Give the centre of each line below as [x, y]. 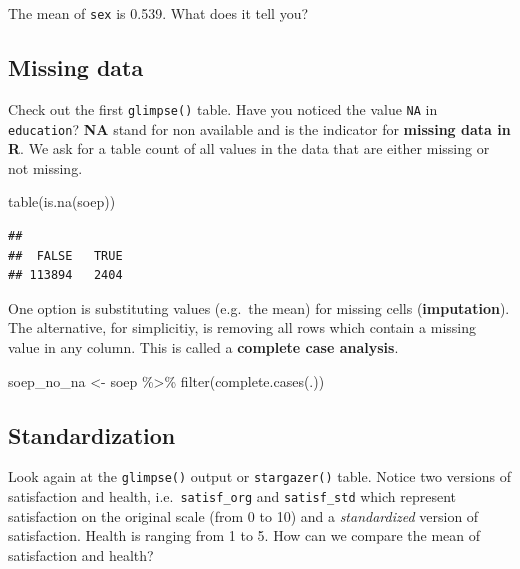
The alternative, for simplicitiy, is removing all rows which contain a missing [242, 327]
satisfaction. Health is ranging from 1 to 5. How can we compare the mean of [244, 535]
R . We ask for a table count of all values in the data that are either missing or [249, 148]
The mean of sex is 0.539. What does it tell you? [158, 13]
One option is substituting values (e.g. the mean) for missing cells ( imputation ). [259, 307]
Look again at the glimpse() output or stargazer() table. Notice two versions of [259, 476]
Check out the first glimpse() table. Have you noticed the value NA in [223, 108]
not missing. [45, 167]
